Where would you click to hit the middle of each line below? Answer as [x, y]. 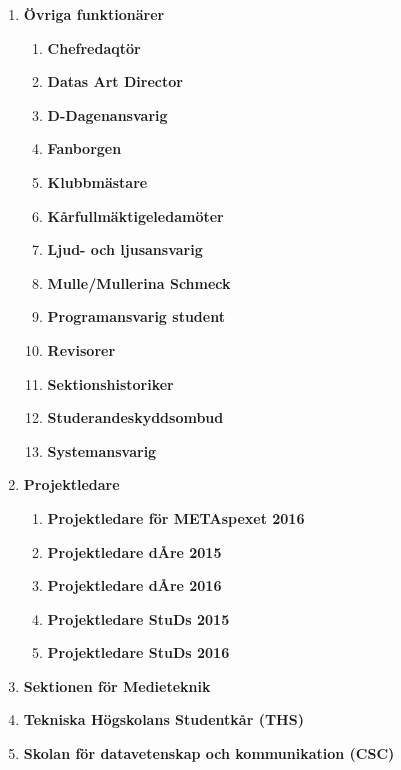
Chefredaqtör [94, 47]
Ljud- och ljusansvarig [125, 249]
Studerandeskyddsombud [135, 417]
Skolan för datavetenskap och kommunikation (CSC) [209, 753]
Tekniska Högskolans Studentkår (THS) [163, 719]
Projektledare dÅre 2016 [134, 585]
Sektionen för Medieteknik [117, 685]
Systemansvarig [102, 450]
